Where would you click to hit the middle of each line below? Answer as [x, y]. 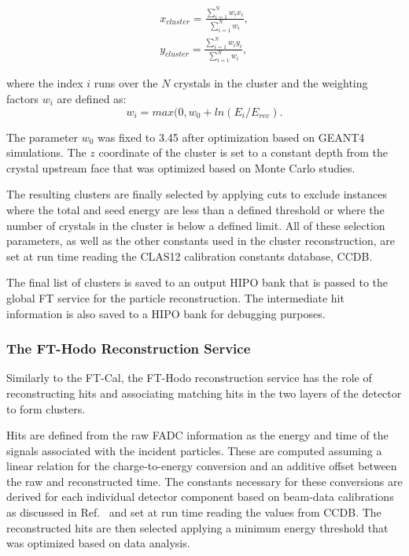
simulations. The [46, 152]
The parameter [42, 137]
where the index [45, 83]
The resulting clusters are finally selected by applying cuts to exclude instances [197, 194]
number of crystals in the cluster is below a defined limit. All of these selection [196, 225]
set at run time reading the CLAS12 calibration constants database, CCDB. [190, 256]
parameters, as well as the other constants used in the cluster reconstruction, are [201, 241]
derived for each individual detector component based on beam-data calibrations [200, 497]
